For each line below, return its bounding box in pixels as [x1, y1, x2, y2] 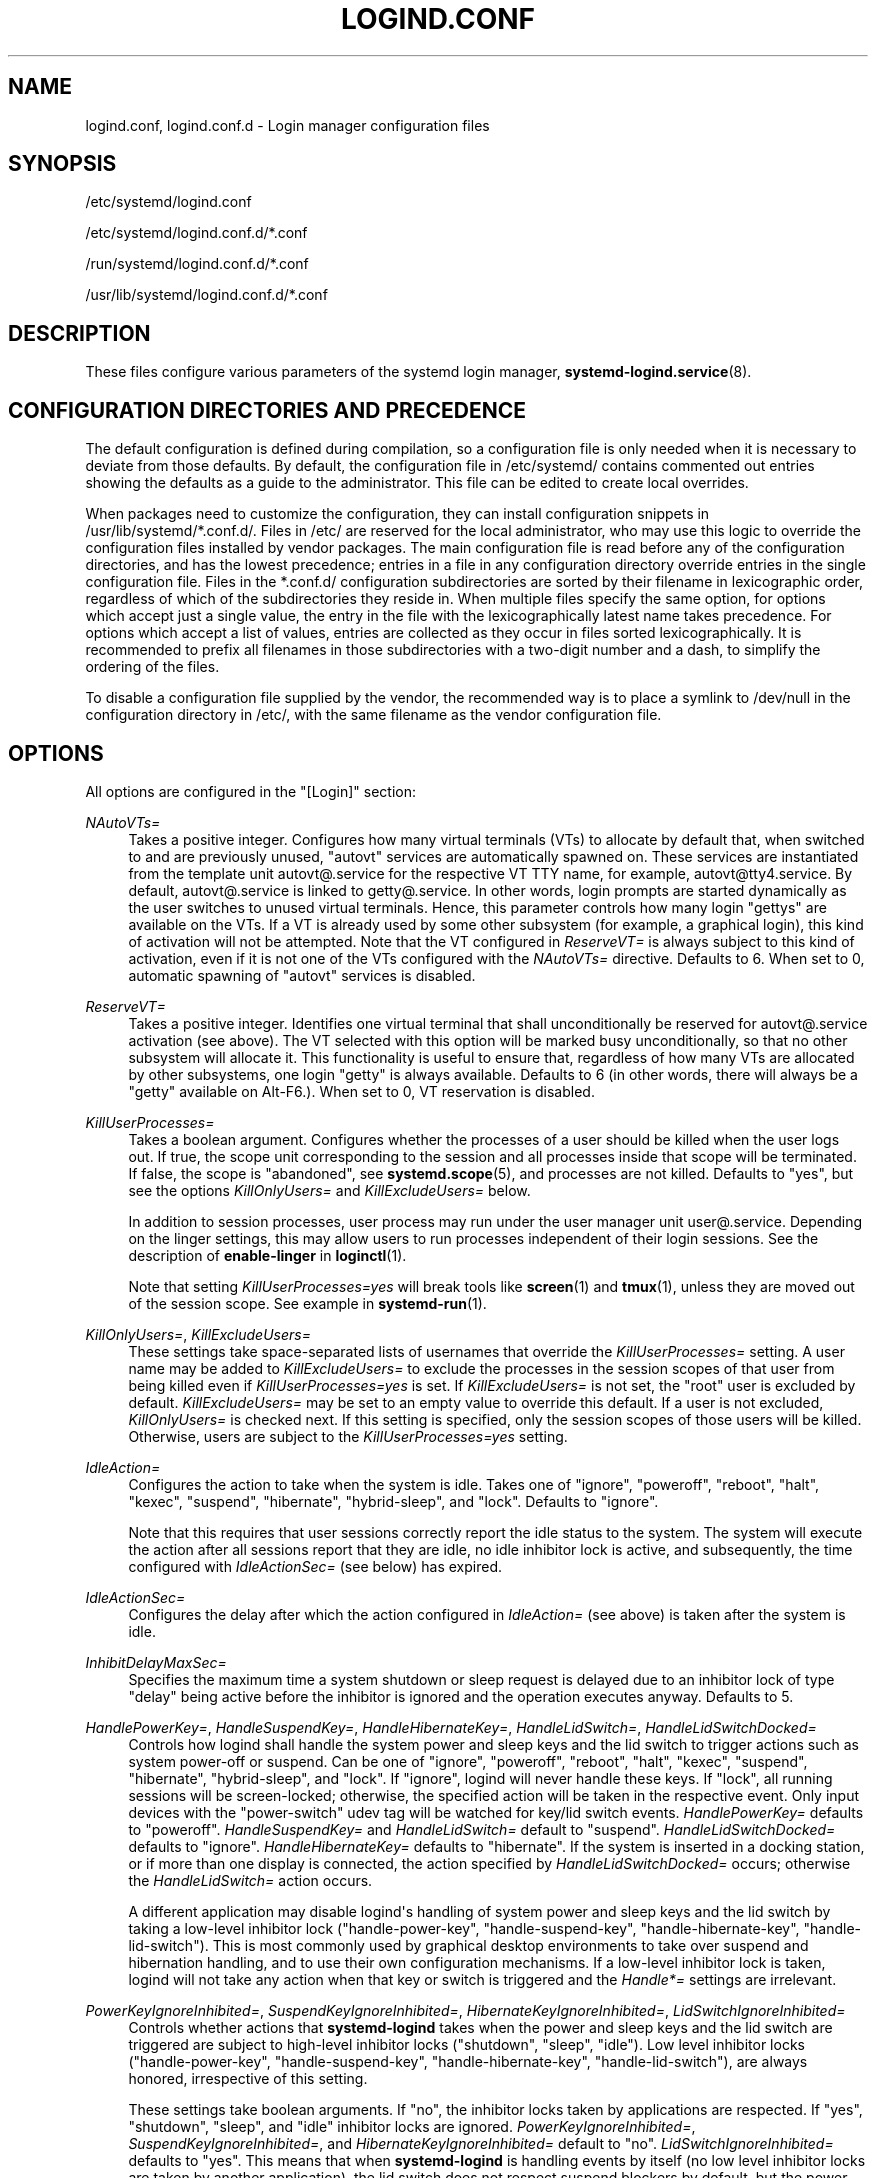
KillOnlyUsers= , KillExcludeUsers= [85, 1325, 311, 1343]
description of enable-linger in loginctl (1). [128, 1246, 407, 1264]
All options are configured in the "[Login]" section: [85, 782, 417, 800]
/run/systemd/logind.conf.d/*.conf [85, 255, 309, 273]
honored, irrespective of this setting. [128, 2069, 368, 2087]
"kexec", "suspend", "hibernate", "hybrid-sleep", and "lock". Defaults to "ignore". [128, 1492, 659, 1510]
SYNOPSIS [8, 151, 117, 177]
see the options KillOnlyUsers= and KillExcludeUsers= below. [128, 1181, 531, 1199]
